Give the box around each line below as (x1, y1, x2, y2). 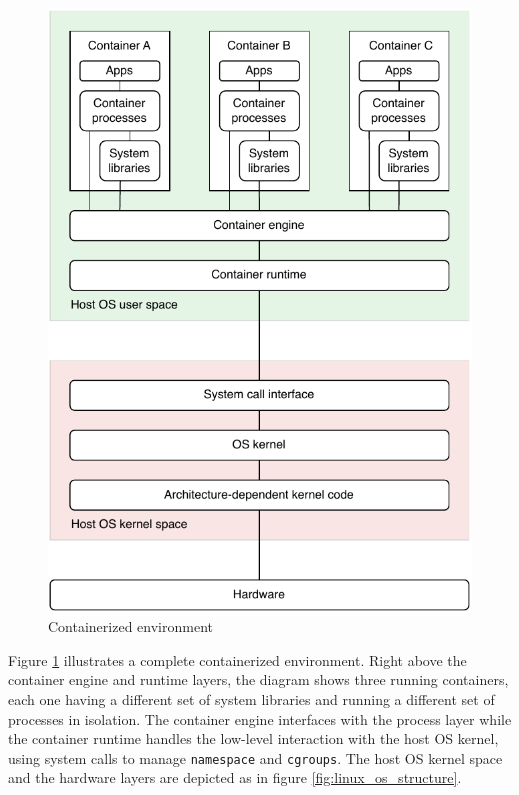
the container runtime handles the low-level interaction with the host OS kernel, (8, 728, 499, 749)
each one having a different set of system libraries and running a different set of (8, 688, 495, 709)
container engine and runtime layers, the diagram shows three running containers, (8, 669, 509, 690)
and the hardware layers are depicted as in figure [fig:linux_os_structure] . (8, 767, 462, 788)
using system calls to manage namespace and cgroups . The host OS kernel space (8, 747, 503, 768)
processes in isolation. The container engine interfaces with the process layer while (8, 708, 512, 729)
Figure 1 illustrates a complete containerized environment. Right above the (8, 649, 467, 670)
